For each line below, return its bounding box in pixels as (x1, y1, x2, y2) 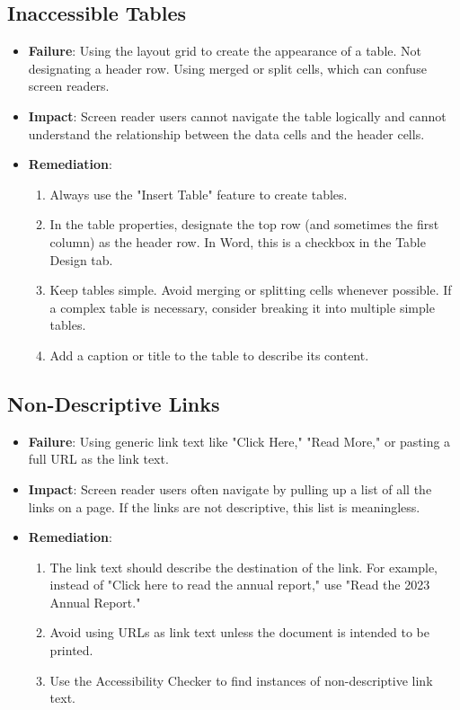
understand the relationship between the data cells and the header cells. (28, 124, 425, 143)
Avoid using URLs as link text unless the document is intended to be (49, 623, 429, 642)
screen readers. (28, 76, 110, 95)
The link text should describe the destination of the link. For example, (49, 557, 438, 576)
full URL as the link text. (28, 449, 169, 468)
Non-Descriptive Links (7, 389, 220, 417)
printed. (49, 641, 93, 660)
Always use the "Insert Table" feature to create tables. (49, 184, 348, 203)
